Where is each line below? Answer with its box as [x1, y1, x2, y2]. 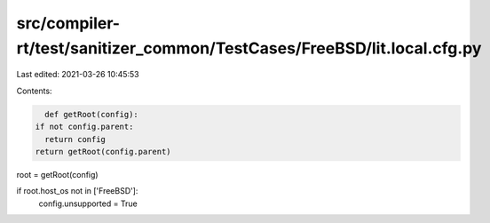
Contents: [16, 85, 52, 96]
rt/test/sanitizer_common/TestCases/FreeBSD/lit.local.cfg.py [16, 38, 482, 58]
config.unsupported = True [38, 198, 138, 209]
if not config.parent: [35, 122, 134, 132]
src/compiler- [16, 13, 120, 33]
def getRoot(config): [44, 109, 139, 119]
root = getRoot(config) [16, 169, 99, 179]
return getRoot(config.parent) [35, 147, 172, 156]
